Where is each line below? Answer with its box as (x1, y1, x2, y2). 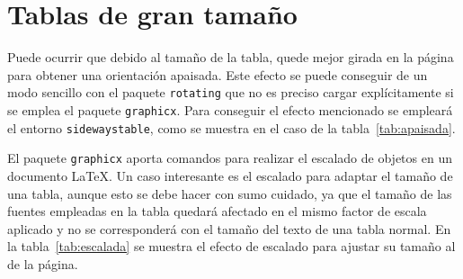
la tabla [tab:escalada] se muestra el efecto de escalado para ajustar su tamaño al (7, 237, 456, 256)
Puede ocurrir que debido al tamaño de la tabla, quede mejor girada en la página (7, 48, 454, 67)
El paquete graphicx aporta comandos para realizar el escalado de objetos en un (7, 148, 452, 167)
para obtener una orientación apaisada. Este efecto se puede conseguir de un (7, 65, 428, 84)
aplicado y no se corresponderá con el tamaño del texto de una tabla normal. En (7, 219, 451, 238)
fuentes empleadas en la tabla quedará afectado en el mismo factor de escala (7, 202, 427, 220)
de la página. (7, 254, 78, 273)
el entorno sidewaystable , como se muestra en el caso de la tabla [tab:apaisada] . (7, 118, 456, 137)
